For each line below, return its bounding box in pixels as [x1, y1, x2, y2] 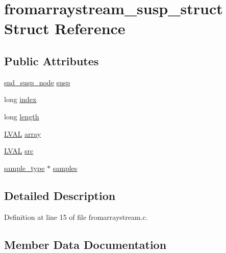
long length [4, 111, 39, 121]
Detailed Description [4, 187, 116, 203]
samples [53, 162, 78, 173]
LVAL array [4, 128, 41, 139]
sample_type [4, 162, 45, 173]
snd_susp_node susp [4, 77, 70, 87]
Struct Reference [4, 18, 125, 39]
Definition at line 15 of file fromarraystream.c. [4, 211, 148, 222]
